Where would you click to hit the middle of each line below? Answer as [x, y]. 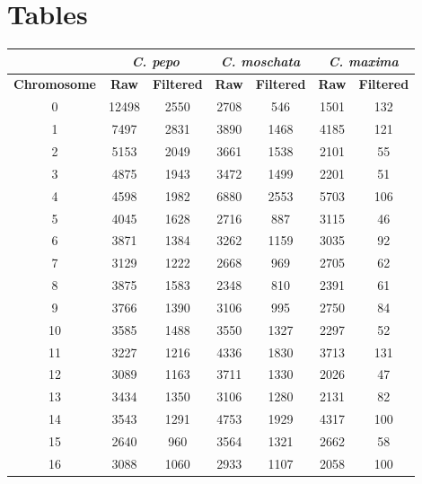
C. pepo [155, 61]
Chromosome [55, 84]
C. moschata [260, 61]
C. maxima [363, 61]
